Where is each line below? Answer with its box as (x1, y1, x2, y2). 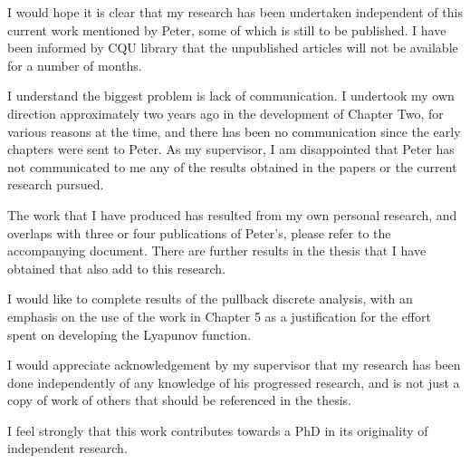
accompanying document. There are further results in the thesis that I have (7, 241, 427, 260)
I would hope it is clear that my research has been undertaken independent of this (7, 3, 463, 21)
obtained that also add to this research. (7, 258, 226, 277)
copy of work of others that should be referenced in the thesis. (7, 391, 352, 410)
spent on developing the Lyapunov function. (7, 324, 252, 343)
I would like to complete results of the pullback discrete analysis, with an (7, 289, 413, 308)
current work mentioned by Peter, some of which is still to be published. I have (7, 20, 446, 39)
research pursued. (7, 175, 104, 194)
